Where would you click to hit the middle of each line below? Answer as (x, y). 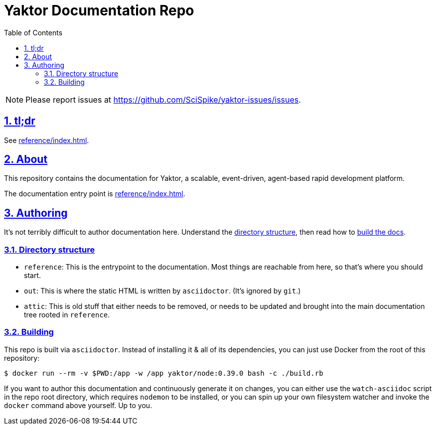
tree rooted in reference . (67, 315)
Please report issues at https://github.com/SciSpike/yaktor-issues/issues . (163, 99)
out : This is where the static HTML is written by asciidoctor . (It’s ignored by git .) (162, 291)
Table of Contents (33, 32)
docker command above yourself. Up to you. (78, 405)
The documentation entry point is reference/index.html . (95, 194)
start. (33, 276)
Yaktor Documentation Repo (99, 10)
